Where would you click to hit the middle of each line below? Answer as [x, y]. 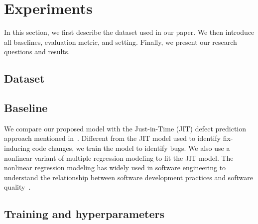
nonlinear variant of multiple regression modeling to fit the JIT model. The [119, 158]
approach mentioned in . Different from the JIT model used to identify [112, 138]
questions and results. [37, 52]
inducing [17, 148]
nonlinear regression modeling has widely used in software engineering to [115, 168]
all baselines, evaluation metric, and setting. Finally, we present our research [121, 42]
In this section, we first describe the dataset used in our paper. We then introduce [129, 32]
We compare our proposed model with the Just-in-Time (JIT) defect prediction [125, 128]
